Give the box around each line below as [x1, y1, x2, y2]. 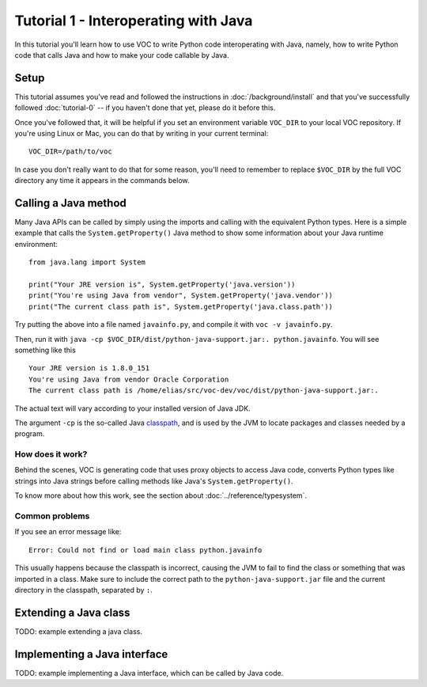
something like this [14, 345, 77, 355]
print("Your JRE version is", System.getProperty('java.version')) [28, 280, 296, 289]
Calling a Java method [14, 196, 127, 210]
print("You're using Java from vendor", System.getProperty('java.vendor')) [28, 291, 334, 300]
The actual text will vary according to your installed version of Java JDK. [14, 404, 251, 413]
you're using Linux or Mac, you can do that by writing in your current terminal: [14, 129, 269, 139]
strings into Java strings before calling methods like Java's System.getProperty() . [14, 476, 293, 486]
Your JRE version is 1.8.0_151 [28, 364, 150, 373]
